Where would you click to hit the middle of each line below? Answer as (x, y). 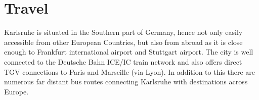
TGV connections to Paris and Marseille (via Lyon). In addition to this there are (130, 71)
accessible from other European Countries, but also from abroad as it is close (123, 42)
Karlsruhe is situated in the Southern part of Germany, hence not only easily (123, 32)
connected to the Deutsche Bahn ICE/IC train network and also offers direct (123, 61)
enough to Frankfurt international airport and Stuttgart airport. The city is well (129, 52)
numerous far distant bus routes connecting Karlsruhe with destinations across (126, 82)
